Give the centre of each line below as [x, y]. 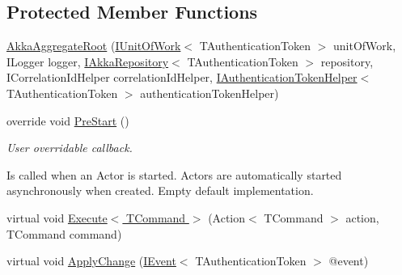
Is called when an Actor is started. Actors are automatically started [174, 174]
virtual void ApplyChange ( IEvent [91, 261]
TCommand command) [64, 233]
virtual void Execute [57, 217]
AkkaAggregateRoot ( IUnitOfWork [94, 46]
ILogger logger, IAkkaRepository [88, 61]
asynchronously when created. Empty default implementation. [160, 190]
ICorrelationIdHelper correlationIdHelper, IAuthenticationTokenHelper [182, 77]
